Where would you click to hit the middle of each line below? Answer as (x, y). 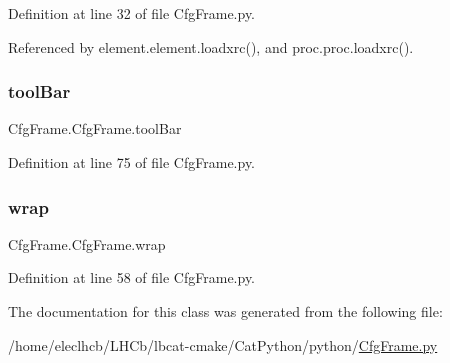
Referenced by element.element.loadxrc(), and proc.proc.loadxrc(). (211, 46)
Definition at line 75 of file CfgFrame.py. (132, 162)
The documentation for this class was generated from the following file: (225, 311)
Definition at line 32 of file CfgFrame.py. (132, 13)
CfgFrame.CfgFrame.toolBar (95, 128)
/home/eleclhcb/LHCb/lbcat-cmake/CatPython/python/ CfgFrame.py (223, 344)
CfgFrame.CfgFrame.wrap (87, 243)
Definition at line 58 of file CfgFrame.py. (132, 277)
